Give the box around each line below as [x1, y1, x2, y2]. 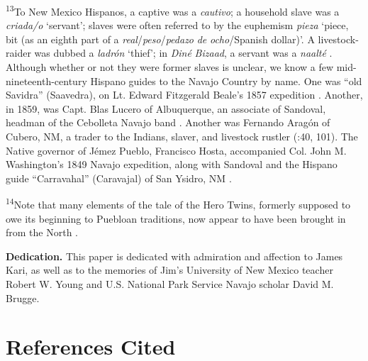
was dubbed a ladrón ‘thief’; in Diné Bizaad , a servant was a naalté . [34, 45, 333, 60]
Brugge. [6, 290, 40, 305]
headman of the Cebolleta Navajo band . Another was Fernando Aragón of [6, 115, 330, 130]
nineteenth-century [6, 73, 87, 88]
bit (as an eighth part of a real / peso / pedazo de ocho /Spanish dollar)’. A [6, 31, 315, 46]
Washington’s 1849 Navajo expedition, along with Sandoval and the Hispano [6, 157, 338, 172]
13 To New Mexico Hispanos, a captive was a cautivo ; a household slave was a [6, 2, 340, 18]
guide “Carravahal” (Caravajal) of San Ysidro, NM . [6, 170, 232, 185]
